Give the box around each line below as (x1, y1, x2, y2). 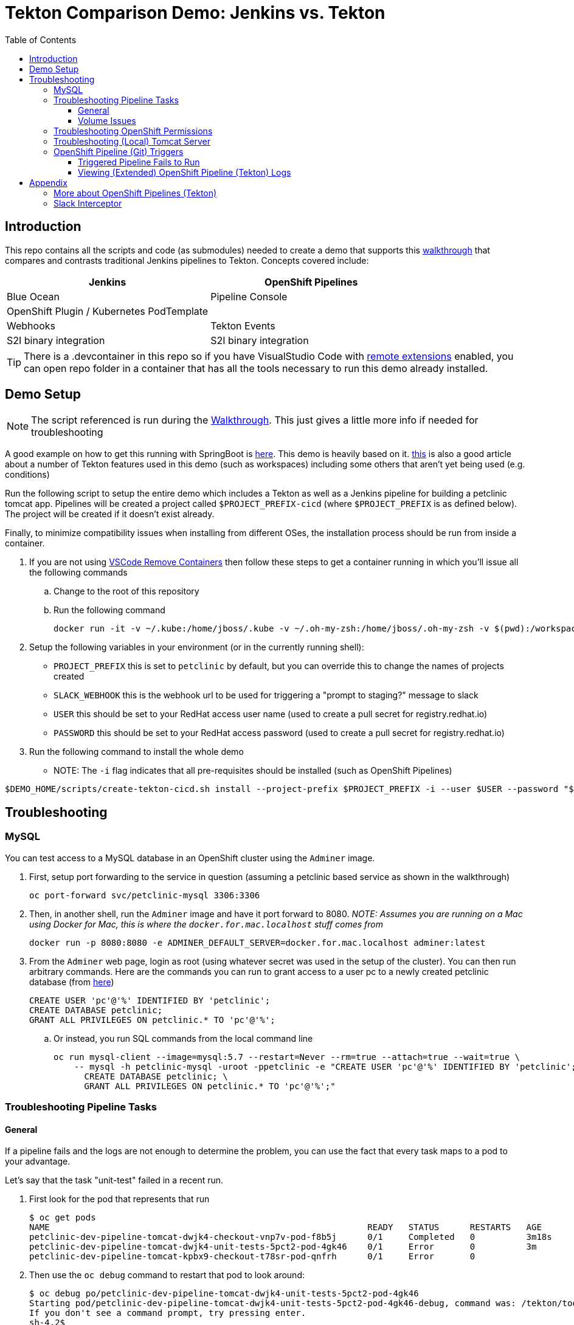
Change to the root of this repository (54, 586, 199, 597)
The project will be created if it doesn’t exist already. (5, 509, 215, 520)
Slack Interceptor (54, 198, 122, 208)
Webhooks (7, 319, 55, 332)
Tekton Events (210, 319, 275, 332)
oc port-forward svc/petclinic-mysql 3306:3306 (29, 890, 260, 900)
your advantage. (5, 1156, 71, 1167)
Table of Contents (5, 34, 77, 45)
